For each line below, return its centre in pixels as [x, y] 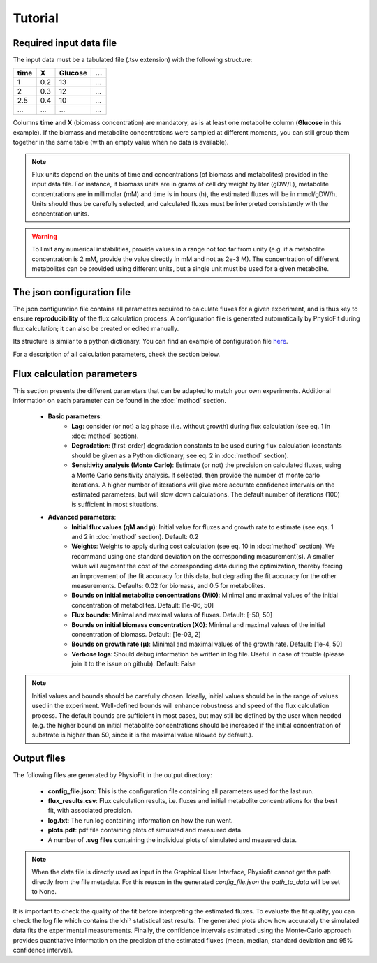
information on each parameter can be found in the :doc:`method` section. [120, 400]
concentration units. [61, 214]
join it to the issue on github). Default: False [134, 664]
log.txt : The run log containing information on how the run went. [140, 820]
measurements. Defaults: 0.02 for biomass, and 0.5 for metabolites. [168, 585]
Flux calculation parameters [75, 374]
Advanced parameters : [82, 517]
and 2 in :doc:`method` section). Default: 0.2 [135, 536]
